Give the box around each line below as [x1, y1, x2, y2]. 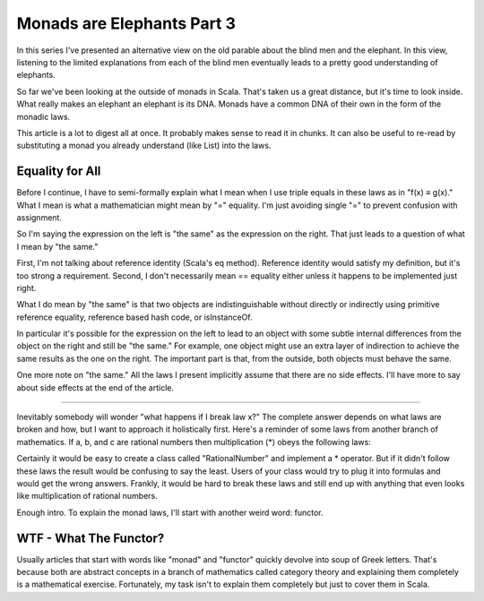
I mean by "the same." [16, 241, 99, 252]
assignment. [16, 211, 63, 223]
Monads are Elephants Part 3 [16, 13, 237, 33]
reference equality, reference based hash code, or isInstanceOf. [16, 312, 253, 322]
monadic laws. [16, 111, 71, 122]
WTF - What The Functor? [16, 530, 165, 545]
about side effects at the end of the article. [16, 382, 175, 393]
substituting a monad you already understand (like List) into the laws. [16, 140, 272, 151]
